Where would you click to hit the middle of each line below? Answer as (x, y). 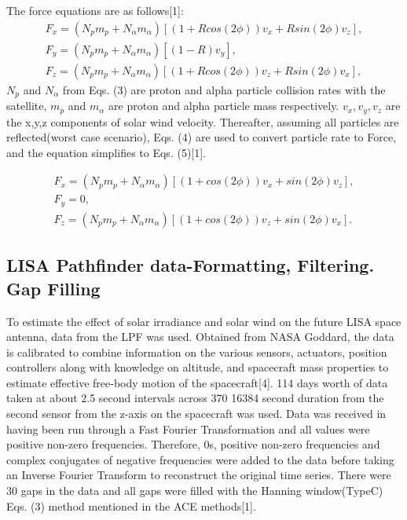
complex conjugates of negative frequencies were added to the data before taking (200, 459)
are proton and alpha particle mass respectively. (224, 106)
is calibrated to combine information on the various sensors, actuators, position (197, 352)
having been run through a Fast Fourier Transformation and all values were (188, 428)
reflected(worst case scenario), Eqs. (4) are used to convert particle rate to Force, (202, 137)
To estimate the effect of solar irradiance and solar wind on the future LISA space (204, 321)
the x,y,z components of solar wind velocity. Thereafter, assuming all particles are (203, 121)
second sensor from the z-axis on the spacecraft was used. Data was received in (196, 414)
